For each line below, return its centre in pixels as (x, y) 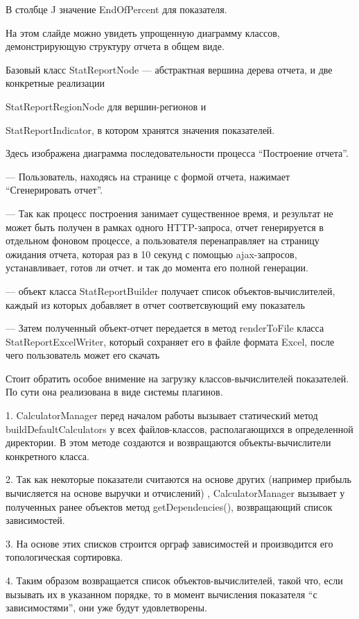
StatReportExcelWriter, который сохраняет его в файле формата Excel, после (170, 341)
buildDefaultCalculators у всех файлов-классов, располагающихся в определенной (179, 429)
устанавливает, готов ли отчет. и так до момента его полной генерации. (157, 268)
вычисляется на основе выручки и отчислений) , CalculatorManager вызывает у (175, 493)
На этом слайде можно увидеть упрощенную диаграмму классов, (143, 32)
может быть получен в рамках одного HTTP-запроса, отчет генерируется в (165, 227)
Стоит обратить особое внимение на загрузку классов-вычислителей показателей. (177, 378)
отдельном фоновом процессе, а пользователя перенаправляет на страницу (163, 240)
